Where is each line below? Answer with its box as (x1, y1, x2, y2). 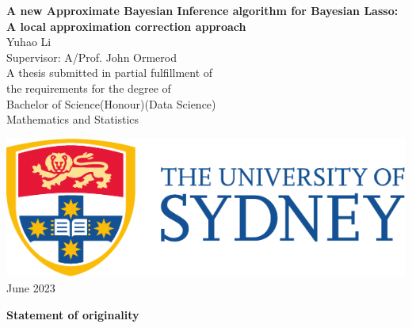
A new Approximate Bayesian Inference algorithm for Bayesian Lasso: (6, 2, 399, 18)
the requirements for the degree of (6, 79, 171, 96)
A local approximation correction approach (6, 17, 246, 34)
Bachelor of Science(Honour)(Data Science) (6, 95, 216, 112)
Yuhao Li (6, 33, 51, 50)
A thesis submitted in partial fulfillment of (6, 64, 213, 81)
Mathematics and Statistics (6, 111, 139, 128)
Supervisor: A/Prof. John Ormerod (6, 48, 177, 65)
